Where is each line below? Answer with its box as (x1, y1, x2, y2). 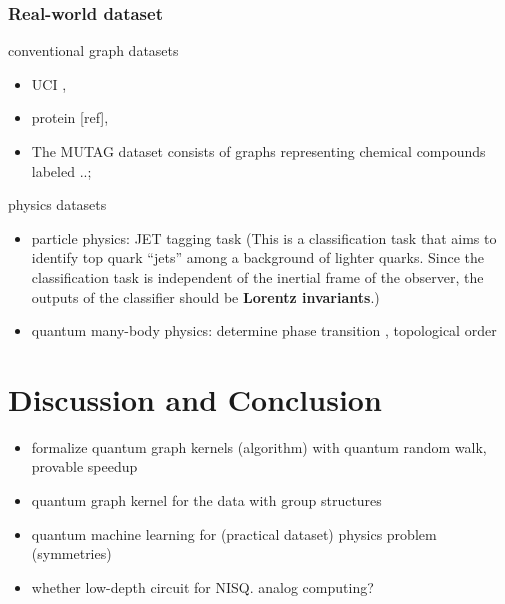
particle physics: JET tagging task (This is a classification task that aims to (31, 227, 497, 248)
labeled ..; (31, 160, 92, 181)
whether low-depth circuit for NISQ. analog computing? (31, 576, 374, 597)
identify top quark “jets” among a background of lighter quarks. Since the (31, 247, 485, 268)
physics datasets (8, 194, 107, 215)
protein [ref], (31, 107, 109, 128)
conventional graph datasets (8, 40, 179, 61)
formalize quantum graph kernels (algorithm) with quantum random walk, (31, 436, 487, 457)
